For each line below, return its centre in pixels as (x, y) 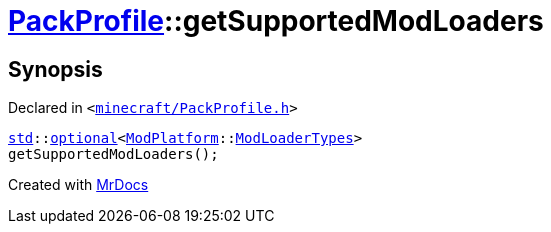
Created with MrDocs (78, 185)
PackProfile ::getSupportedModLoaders (276, 21)
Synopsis (55, 69)
